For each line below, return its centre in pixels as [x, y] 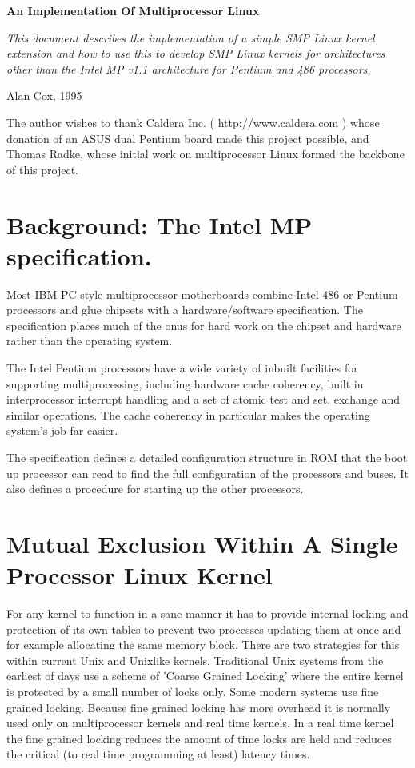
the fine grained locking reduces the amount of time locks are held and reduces [199, 738]
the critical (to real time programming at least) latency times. [158, 754]
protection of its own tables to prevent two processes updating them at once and [204, 629]
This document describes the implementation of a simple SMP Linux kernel [191, 37]
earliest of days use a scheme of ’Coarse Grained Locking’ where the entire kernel [205, 676]
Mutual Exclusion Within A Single [202, 543]
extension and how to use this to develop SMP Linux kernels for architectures [196, 53]
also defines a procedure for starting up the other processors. [155, 489]
